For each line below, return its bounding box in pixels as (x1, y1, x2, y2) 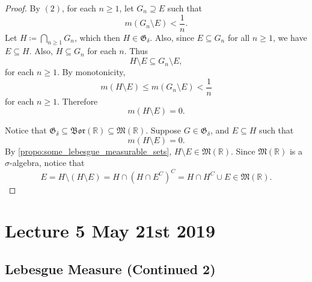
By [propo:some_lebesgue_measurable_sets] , (5, 144, 172, 157)
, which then (74, 31, 120, 43)
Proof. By (5, 2, 40, 14)
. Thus (124, 44, 148, 57)
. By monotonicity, (57, 66, 126, 78)
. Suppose (145, 124, 182, 136)
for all (227, 31, 250, 43)
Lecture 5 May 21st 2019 (5, 218, 216, 243)
